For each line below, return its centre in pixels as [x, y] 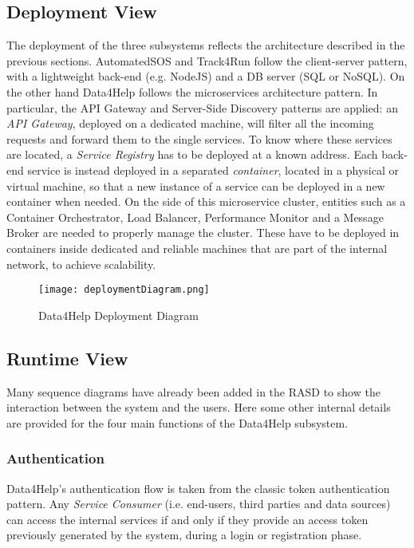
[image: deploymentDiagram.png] [124, 290]
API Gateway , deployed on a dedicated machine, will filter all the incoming [190, 123]
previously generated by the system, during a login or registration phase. [184, 535]
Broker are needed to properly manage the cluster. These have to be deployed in [203, 233]
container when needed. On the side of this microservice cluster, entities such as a [206, 201]
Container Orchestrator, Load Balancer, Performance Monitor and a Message [195, 217]
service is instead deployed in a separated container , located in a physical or [213, 170]
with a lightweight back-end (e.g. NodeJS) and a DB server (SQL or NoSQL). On [206, 76]
